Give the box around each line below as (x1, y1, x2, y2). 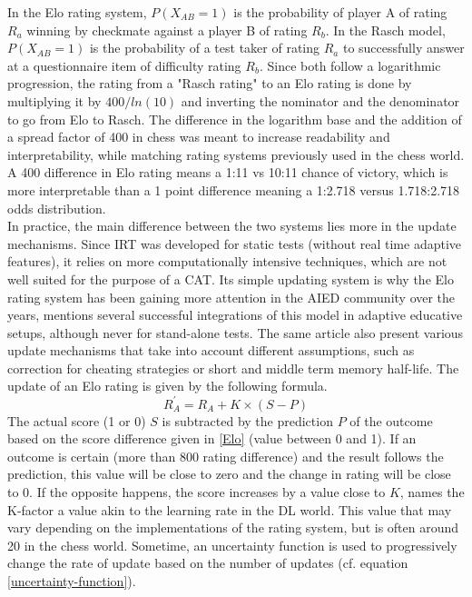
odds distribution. (7, 198, 106, 217)
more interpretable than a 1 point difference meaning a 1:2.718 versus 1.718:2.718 (7, 180, 460, 199)
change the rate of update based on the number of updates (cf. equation (7, 553, 408, 572)
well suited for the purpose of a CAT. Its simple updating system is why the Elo (7, 269, 454, 288)
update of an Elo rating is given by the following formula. (7, 376, 328, 395)
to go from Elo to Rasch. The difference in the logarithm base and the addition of (7, 109, 462, 128)
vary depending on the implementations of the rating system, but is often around (7, 518, 459, 537)
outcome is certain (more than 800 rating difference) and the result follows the (7, 446, 444, 465)
